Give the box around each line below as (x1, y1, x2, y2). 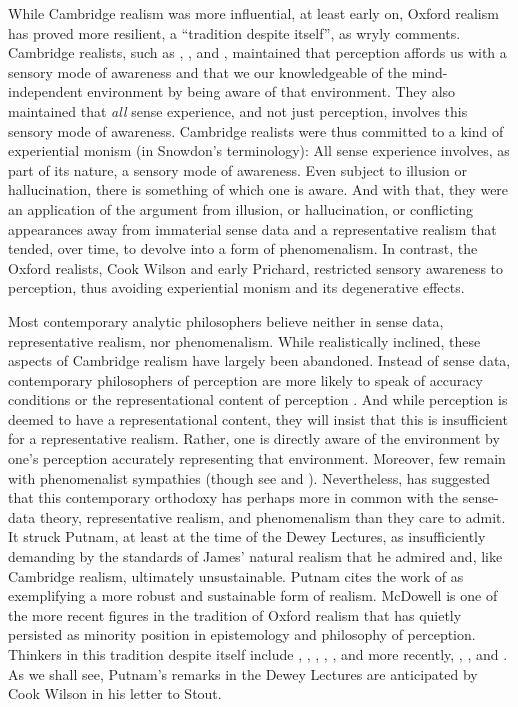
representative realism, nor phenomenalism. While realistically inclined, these (8, 330, 481, 351)
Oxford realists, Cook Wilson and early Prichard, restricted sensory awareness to (8, 257, 504, 278)
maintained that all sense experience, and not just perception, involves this (8, 100, 468, 121)
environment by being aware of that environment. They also (87, 81, 456, 102)
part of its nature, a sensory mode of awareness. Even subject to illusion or (8, 159, 468, 180)
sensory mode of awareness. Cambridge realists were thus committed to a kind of (8, 120, 504, 141)
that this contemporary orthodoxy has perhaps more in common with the (8, 487, 459, 508)
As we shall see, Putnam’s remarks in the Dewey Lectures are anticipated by (8, 663, 478, 684)
